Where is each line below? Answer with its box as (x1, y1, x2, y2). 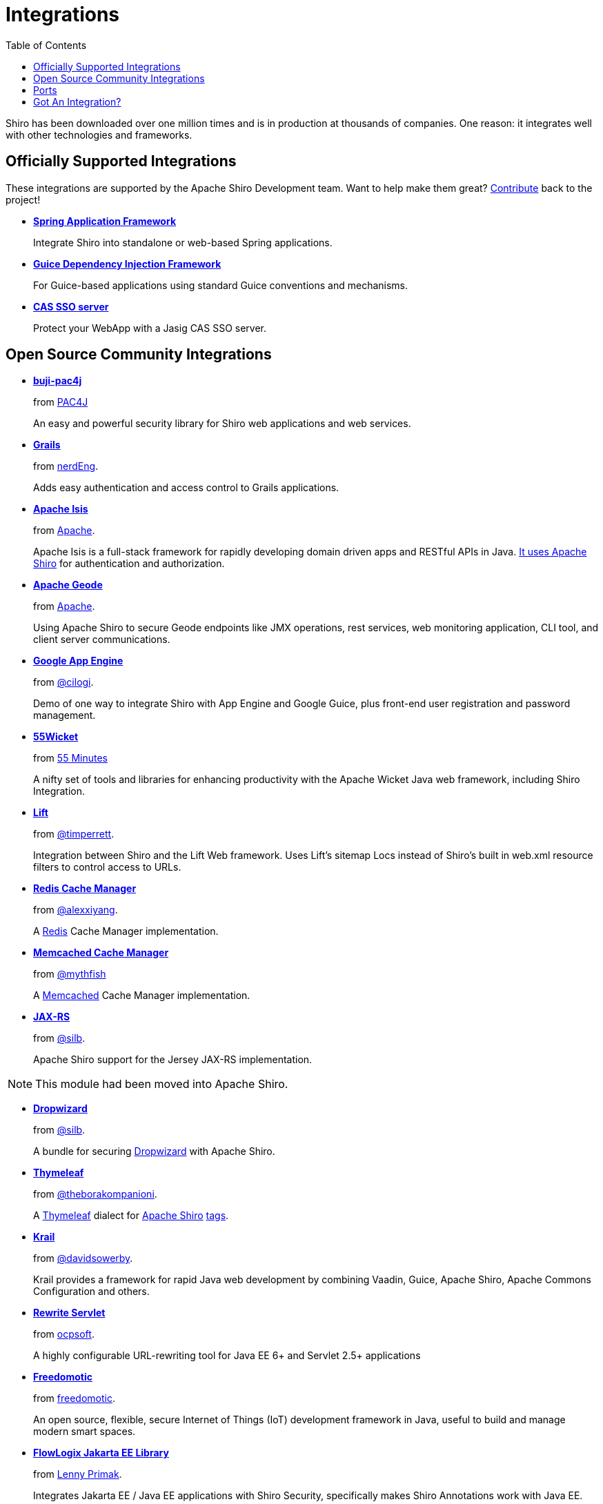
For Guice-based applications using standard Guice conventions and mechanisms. (33, 279, 408, 291)
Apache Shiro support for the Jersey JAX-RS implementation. (33, 1053, 313, 1066)
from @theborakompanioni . (33, 1188, 157, 1200)
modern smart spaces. (33, 1425, 136, 1438)
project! (6, 193, 41, 206)
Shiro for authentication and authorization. (33, 557, 225, 570)
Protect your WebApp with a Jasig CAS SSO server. (33, 321, 267, 334)
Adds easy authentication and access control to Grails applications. (33, 482, 339, 494)
